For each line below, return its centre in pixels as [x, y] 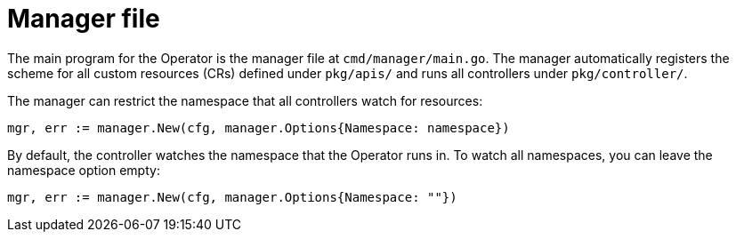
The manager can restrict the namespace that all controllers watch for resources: [245, 100]
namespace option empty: [84, 170]
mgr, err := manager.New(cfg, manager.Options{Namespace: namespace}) [259, 127]
